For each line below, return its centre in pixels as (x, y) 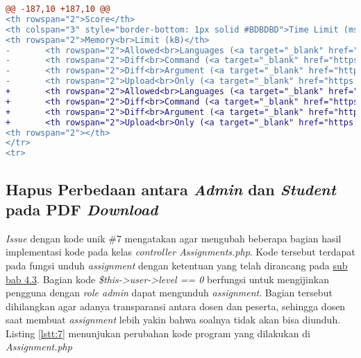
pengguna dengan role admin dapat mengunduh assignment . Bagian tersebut (169, 293)
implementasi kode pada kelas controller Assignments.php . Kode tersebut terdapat (180, 252)
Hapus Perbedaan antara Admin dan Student (171, 189)
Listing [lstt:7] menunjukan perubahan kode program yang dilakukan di (158, 333)
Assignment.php (39, 347)
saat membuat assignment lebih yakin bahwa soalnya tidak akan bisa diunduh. (173, 320)
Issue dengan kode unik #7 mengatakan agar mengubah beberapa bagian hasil (174, 238)
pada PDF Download (82, 209)
